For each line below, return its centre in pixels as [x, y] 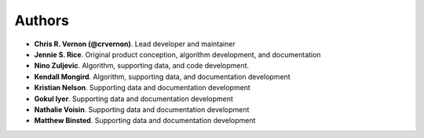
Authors [42, 20]
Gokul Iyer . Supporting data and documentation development [133, 99]
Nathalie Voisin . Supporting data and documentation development [142, 109]
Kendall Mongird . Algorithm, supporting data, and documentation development [162, 76]
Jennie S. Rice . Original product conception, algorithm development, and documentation [177, 54]
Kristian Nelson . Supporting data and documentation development [142, 88]
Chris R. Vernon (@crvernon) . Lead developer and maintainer [135, 44]
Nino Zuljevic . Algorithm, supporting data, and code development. [142, 66]
